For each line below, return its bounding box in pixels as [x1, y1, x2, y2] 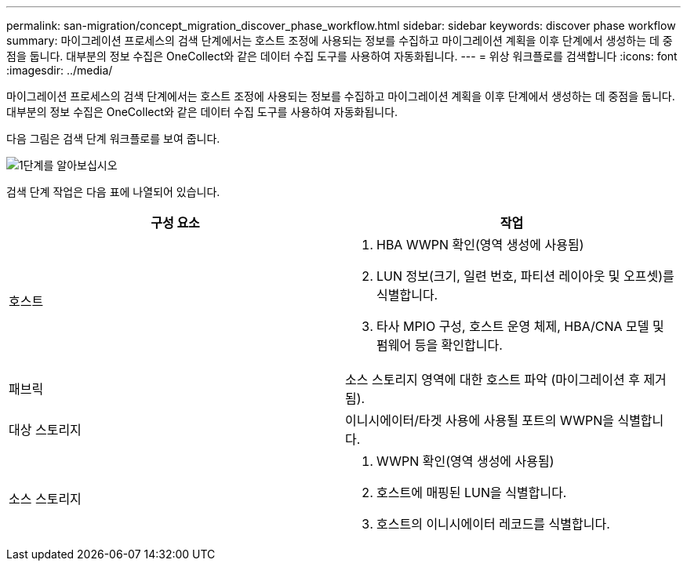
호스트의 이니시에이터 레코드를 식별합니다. [376, 516, 610, 532]
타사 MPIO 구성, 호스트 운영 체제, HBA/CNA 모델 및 [376, 318, 664, 334]
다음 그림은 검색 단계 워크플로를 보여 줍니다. [6, 132, 220, 145]
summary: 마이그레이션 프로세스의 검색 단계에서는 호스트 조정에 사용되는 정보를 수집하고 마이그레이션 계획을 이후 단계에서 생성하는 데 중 [6, 34, 673, 47]
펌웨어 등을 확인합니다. [376, 337, 503, 353]
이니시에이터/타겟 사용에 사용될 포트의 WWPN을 [345, 413, 614, 428]
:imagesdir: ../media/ [6, 64, 113, 77]
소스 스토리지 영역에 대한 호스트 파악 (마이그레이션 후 [345, 372, 640, 387]
